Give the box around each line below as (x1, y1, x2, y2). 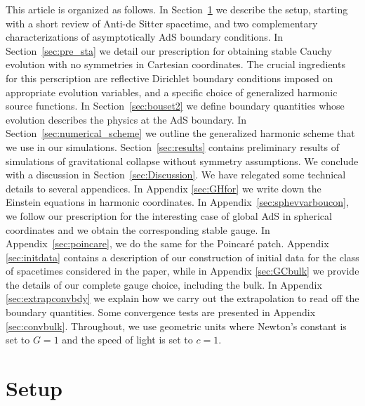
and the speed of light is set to (62, 332, 193, 347)
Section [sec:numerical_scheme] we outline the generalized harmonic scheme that (6, 126, 355, 140)
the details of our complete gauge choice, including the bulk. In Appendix (6, 277, 322, 292)
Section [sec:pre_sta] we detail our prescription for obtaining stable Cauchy (6, 43, 332, 58)
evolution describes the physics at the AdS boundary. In (6, 112, 247, 126)
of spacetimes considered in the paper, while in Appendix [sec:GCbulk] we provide (6, 263, 359, 278)
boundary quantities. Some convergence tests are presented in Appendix (6, 305, 316, 320)
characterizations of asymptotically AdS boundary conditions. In (6, 30, 284, 44)
